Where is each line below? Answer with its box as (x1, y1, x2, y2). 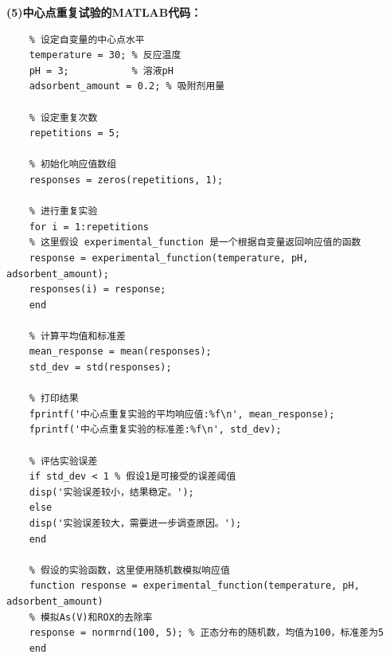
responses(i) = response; (29, 284, 166, 296)
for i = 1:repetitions (29, 221, 149, 233)
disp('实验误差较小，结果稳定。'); (29, 486, 194, 498)
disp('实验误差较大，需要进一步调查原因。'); (29, 518, 242, 529)
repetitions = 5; (29, 127, 121, 139)
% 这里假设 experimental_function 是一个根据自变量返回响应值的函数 (29, 237, 361, 249)
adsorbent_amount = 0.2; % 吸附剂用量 (29, 80, 225, 92)
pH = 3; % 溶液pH (29, 65, 174, 76)
